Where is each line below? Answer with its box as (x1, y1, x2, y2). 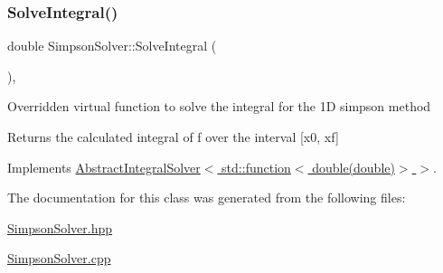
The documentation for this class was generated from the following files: (7, 188, 406, 207)
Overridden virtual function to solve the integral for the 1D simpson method (7, 97, 431, 116)
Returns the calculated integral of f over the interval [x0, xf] (7, 127, 339, 146)
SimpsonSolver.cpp (7, 249, 111, 268)
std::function (221, 157, 291, 176)
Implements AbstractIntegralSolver (7, 157, 201, 176)
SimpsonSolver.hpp (7, 218, 113, 237)
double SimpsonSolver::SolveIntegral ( (7, 36, 217, 55)
